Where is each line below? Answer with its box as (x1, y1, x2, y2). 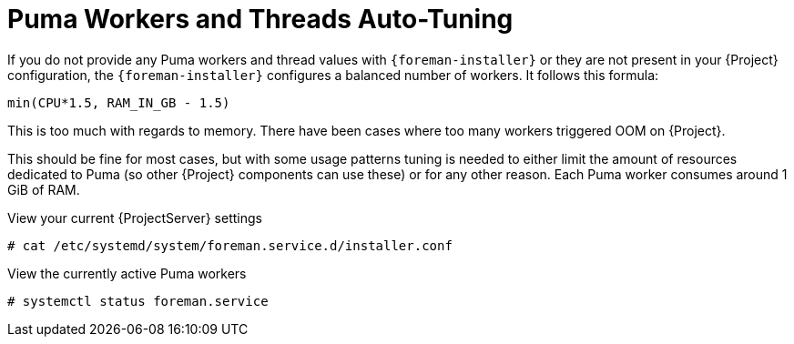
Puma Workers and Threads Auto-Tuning (7, 4, 514, 35)
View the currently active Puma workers (7, 265, 247, 281)
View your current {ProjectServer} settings (7, 209, 262, 226)
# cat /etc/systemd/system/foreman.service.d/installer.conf (7, 238, 453, 253)
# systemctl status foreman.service (7, 293, 269, 309)
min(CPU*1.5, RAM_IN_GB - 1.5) (7, 95, 230, 110)
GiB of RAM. (7, 181, 80, 197)
